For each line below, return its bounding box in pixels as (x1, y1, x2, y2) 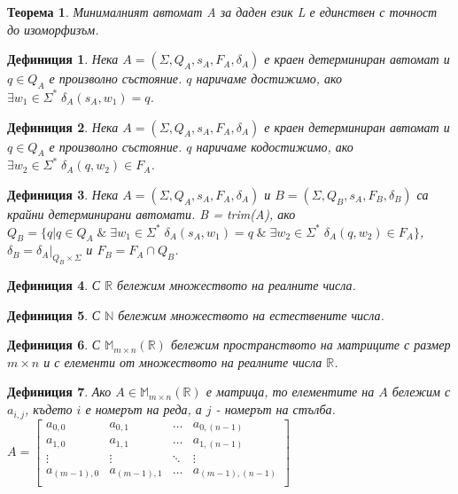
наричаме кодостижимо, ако (196, 137, 353, 155)
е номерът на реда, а (85, 400, 202, 419)
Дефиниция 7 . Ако (7, 382, 112, 401)
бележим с (392, 382, 451, 401)
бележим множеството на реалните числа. (117, 276, 356, 294)
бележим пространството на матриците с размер (170, 335, 451, 354)
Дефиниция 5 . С (7, 305, 101, 324)
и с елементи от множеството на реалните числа (43, 352, 322, 371)
